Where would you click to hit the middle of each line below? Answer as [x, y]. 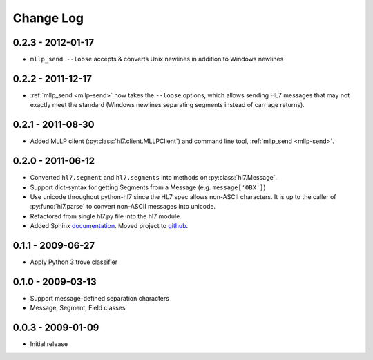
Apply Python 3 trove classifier [74, 262]
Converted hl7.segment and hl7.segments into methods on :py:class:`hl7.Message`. [154, 178]
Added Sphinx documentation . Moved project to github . [109, 226]
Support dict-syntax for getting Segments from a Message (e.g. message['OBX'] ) [148, 187]
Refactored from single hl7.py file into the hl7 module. [106, 216]
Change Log [48, 18]
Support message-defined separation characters [99, 298]
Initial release [49, 344]
